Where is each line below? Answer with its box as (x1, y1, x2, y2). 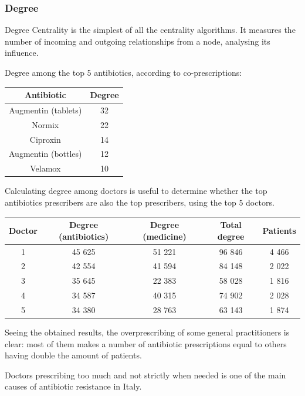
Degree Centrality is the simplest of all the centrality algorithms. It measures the (5, 24, 296, 36)
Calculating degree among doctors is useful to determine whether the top (5, 184, 267, 197)
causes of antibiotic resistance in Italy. (5, 380, 142, 392)
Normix (32, 118, 59, 130)
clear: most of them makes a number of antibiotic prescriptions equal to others (5, 337, 287, 350)
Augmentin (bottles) (9, 147, 82, 160)
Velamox (30, 162, 61, 174)
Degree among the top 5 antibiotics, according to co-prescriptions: (5, 66, 242, 78)
